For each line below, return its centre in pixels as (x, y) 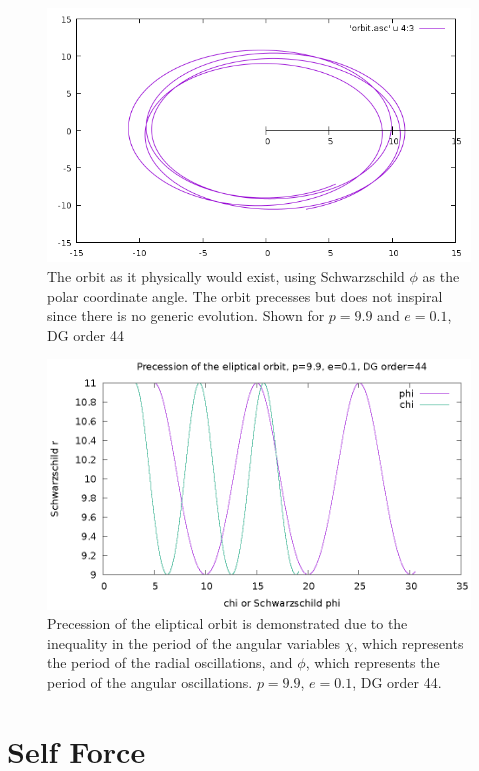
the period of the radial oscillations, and (170, 662)
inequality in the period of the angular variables (194, 642)
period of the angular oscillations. (150, 681)
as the (441, 275)
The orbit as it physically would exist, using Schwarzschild (226, 275)
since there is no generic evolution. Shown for (186, 315)
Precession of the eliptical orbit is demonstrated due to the (227, 623)
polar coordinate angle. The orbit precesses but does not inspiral (245, 295)
